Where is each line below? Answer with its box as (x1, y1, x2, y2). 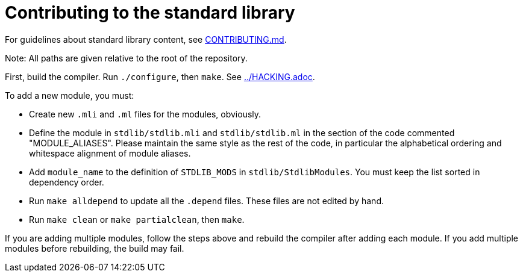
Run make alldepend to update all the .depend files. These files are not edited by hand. (29, 195, 384, 206)
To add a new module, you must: (5, 90, 134, 101)
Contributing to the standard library (5, 2, 295, 23)
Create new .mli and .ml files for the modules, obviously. (29, 108, 261, 119)
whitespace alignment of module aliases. (29, 148, 191, 158)
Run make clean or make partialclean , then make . (29, 214, 245, 225)
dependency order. (29, 176, 104, 187)
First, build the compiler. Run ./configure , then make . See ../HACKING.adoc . (5, 71, 315, 82)
